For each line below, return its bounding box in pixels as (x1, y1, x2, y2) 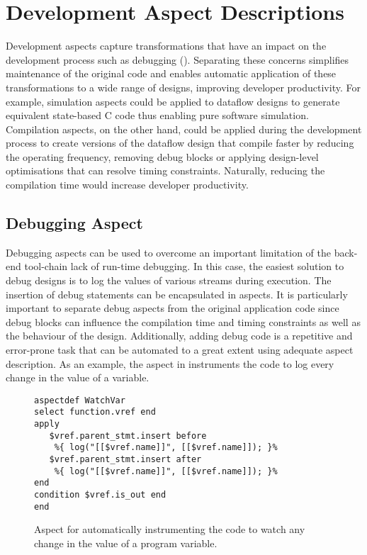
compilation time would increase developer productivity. (6, 177, 249, 192)
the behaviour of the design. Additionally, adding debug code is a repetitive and (6, 328, 353, 343)
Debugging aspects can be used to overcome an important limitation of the (6, 245, 331, 259)
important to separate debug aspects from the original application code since (6, 301, 339, 315)
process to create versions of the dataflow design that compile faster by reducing (6, 135, 354, 150)
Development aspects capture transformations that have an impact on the (6, 38, 327, 53)
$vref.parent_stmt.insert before (49, 430, 207, 441)
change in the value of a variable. (6, 370, 149, 385)
